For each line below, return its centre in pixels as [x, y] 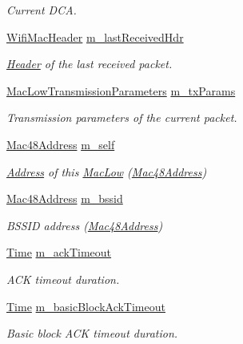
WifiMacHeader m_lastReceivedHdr [95, 36]
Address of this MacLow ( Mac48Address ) [107, 171]
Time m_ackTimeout [59, 252]
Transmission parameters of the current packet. [122, 117]
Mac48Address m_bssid [65, 198]
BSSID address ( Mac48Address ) [85, 225]
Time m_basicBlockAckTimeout [86, 306]
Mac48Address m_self [61, 144]
